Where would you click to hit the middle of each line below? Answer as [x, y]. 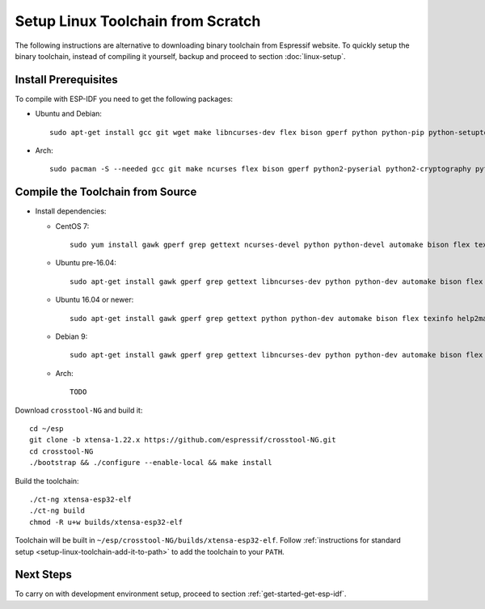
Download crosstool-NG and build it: [79, 410]
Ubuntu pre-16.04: [86, 263]
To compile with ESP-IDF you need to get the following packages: [124, 99]
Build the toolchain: [47, 480]
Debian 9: [72, 336]
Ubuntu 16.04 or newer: [95, 300]
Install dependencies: [71, 211]
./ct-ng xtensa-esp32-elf [81, 499]
